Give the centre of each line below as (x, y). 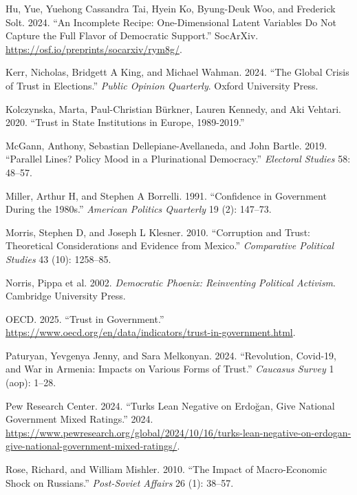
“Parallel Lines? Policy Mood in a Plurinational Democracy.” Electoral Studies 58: (178, 159)
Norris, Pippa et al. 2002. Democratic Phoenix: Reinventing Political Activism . (171, 282)
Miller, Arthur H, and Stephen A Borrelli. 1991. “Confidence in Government (166, 195)
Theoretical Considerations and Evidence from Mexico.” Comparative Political (170, 245)
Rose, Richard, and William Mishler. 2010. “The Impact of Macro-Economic (166, 469)
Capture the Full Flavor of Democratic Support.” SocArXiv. (132, 35)
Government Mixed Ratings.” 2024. (79, 419)
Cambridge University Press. (66, 296)
